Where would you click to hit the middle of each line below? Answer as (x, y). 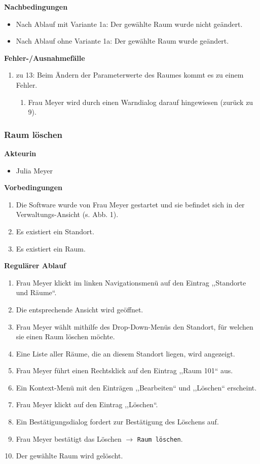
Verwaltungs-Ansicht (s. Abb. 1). (67, 214)
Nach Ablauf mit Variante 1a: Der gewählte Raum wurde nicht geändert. (129, 24)
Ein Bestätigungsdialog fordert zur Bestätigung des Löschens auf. (117, 422)
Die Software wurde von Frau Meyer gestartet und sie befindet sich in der (130, 204)
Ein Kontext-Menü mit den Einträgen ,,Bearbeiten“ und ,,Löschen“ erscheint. (136, 387)
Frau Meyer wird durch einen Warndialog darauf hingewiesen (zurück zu (141, 102)
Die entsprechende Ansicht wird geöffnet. (80, 309)
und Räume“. (36, 292)
